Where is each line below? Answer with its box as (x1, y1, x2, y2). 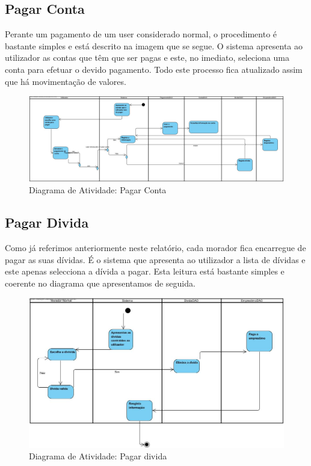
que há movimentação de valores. (5, 75, 126, 87)
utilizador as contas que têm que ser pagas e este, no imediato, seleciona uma (5, 51, 289, 64)
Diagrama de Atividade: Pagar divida (29, 450, 167, 462)
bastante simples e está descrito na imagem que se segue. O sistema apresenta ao (5, 39, 303, 52)
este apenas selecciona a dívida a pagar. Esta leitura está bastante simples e (5, 265, 285, 278)
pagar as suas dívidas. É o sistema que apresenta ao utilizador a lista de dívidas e (5, 253, 306, 266)
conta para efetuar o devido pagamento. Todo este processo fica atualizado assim (5, 63, 303, 75)
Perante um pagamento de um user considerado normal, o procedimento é (5, 28, 277, 40)
